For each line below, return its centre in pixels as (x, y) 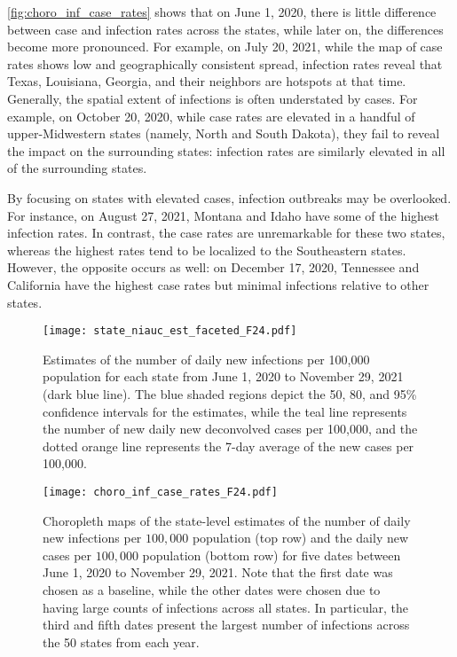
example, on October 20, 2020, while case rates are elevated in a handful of (211, 116)
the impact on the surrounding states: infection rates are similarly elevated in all (226, 150)
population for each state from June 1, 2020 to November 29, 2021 (223, 376)
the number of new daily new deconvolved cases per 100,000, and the (230, 429)
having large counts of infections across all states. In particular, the (226, 607)
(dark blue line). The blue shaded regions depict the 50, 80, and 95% (230, 393)
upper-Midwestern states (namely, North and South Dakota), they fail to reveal (224, 133)
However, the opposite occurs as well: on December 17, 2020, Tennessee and (213, 267)
